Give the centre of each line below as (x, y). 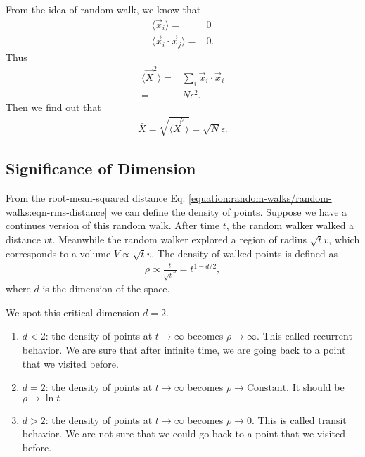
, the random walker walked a (290, 225)
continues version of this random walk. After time (113, 225)
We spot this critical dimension (73, 312)
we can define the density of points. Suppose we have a (229, 211)
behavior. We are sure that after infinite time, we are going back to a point (184, 350)
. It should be (315, 387)
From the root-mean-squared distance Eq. (96, 198)
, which (344, 239)
